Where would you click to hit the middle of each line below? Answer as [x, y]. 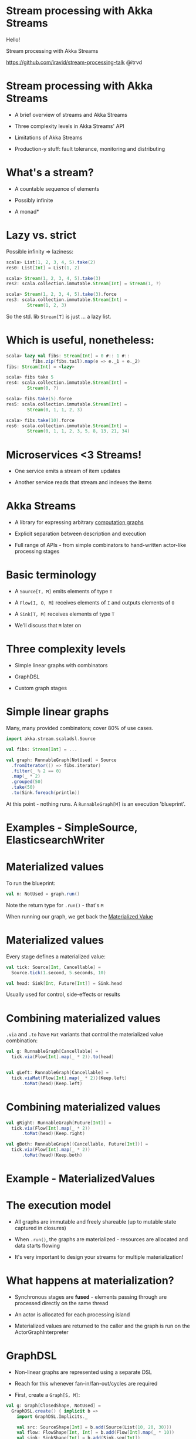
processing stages [37, 551]
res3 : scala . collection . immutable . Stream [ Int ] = [67, 300]
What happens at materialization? [90, 1281]
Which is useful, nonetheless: [80, 340]
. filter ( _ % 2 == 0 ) [36, 771]
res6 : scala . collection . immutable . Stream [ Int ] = [67, 426]
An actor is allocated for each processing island [72, 1315]
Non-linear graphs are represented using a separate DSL [83, 1372]
